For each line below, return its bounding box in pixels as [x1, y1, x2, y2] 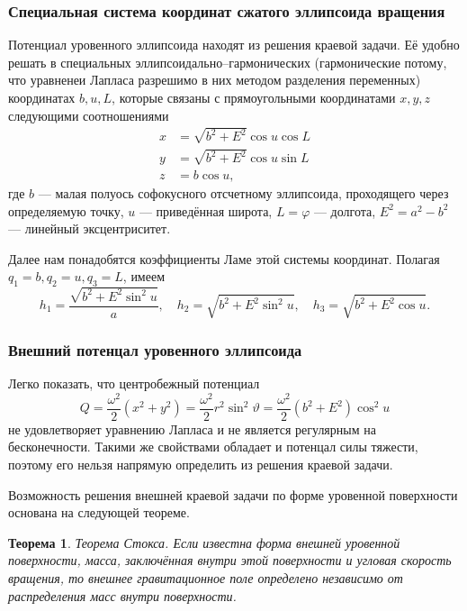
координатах [8, 88, 76, 106]
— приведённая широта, [139, 201, 273, 220]
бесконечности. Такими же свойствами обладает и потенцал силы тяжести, [8, 437, 418, 456]
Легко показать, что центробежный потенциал [8, 374, 260, 393]
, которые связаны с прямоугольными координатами [112, 88, 396, 106]
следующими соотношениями [8, 105, 169, 124]
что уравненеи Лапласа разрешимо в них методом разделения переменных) [8, 70, 421, 89]
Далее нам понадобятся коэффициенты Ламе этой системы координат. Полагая [8, 249, 440, 268]
